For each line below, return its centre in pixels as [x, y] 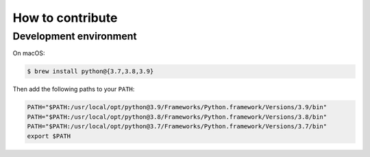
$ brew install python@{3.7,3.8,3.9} [90, 71]
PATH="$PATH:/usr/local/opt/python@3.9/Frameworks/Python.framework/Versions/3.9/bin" [177, 107]
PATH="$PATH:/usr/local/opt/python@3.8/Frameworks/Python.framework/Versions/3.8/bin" [177, 117]
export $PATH [49, 136]
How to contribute [65, 18]
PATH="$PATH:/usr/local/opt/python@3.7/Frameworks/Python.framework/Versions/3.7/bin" [177, 127]
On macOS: [29, 53]
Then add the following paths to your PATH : [74, 89]
